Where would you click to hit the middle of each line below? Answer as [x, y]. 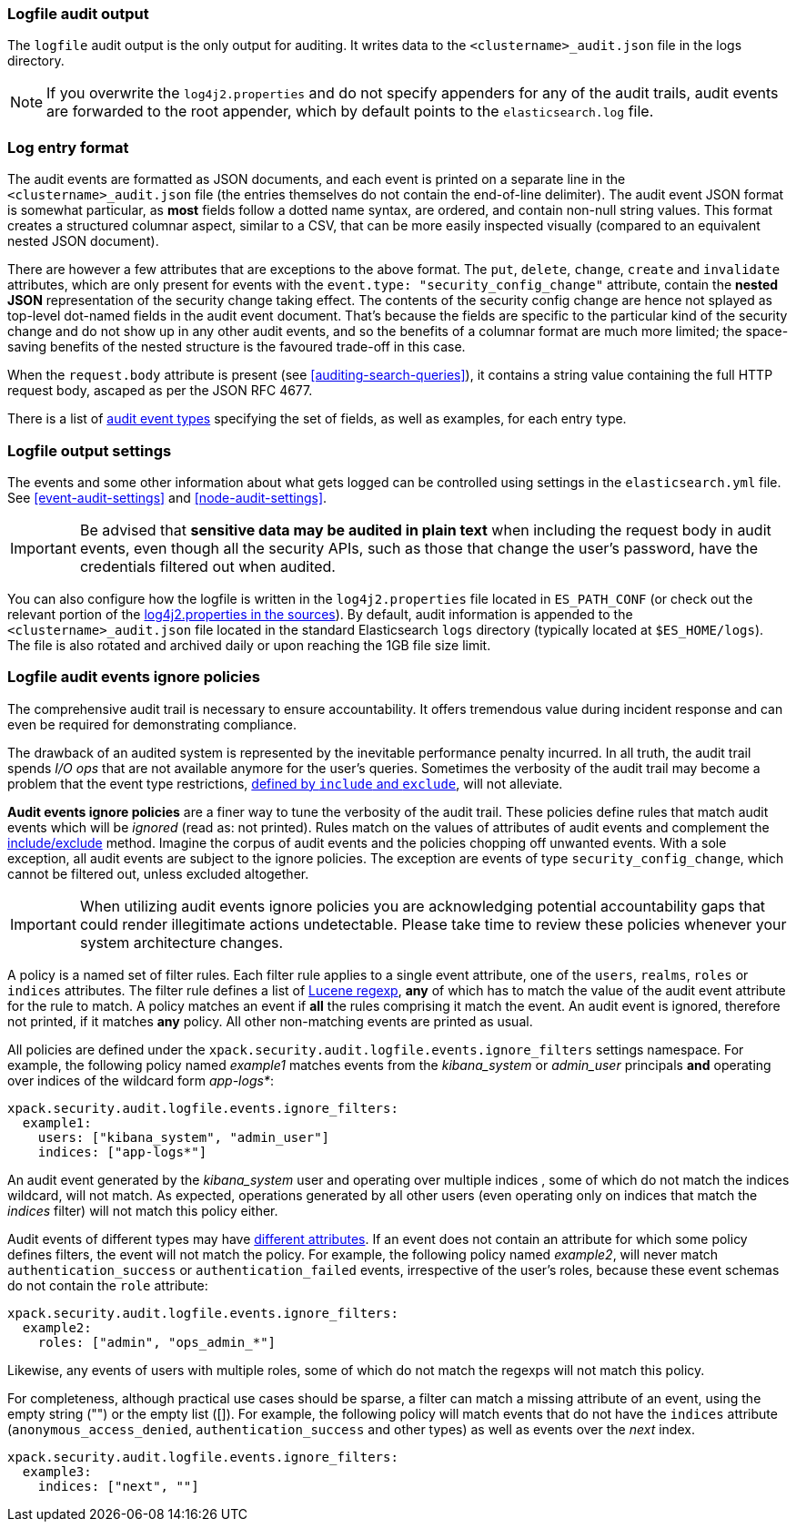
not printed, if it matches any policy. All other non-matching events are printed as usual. [270, 1021]
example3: [57, 1471]
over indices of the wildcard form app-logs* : [141, 1080]
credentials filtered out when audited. [207, 566]
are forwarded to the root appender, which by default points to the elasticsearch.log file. [350, 112]
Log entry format [68, 147]
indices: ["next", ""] [118, 1486]
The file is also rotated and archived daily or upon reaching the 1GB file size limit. [249, 645]
